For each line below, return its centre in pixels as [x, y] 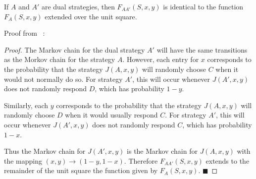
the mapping [23, 160]
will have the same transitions [202, 49]
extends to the [228, 160]
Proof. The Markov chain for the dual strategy [75, 49]
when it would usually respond [111, 115]
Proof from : [25, 33]
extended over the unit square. [91, 16]
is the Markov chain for [162, 151]
